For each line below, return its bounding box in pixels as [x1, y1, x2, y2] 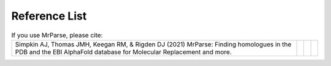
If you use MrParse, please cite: [11, 31, 103, 39]
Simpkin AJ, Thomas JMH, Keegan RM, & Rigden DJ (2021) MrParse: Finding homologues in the [15, 40, 292, 48]
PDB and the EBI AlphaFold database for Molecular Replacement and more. [15, 48, 232, 56]
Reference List [11, 9, 87, 23]
